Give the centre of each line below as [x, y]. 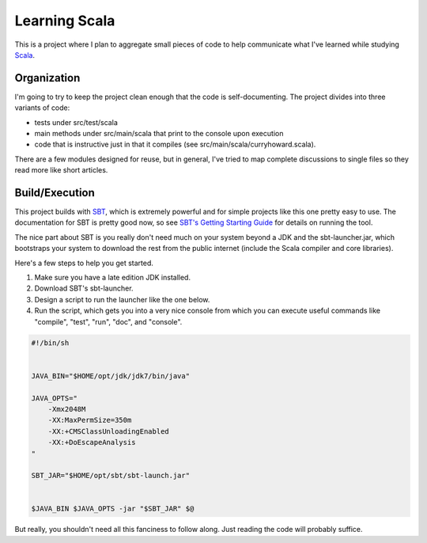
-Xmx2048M [67, 409]
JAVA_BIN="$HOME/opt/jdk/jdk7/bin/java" [110, 376]
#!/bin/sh [50, 343]
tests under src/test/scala [76, 122]
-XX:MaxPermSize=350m [90, 420]
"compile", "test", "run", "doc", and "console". [108, 321]
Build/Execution [55, 193]
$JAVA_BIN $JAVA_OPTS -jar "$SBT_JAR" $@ [113, 509]
